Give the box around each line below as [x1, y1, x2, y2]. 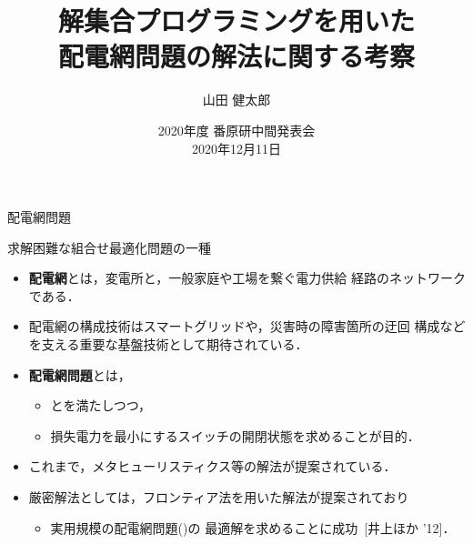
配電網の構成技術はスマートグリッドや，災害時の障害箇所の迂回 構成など [28, 317, 466, 336]
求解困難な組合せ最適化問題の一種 [7, 237, 211, 257]
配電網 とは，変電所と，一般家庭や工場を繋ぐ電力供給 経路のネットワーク [28, 268, 466, 287]
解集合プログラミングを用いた [57, 2, 415, 39]
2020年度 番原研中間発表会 [157, 120, 316, 139]
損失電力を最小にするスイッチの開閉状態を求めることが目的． [50, 426, 420, 445]
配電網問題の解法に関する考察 [57, 37, 415, 75]
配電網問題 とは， [28, 365, 131, 384]
